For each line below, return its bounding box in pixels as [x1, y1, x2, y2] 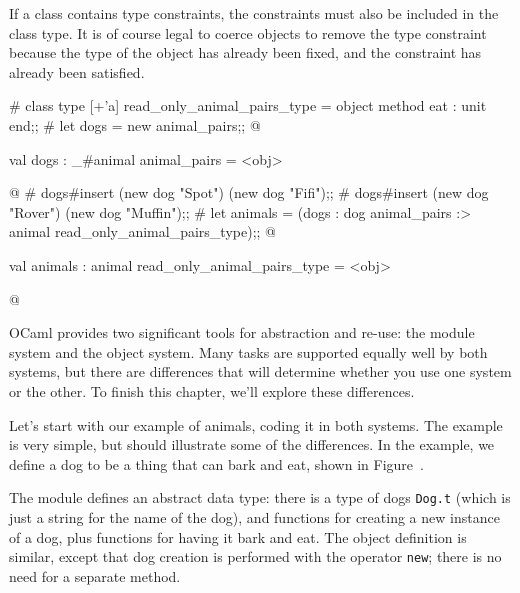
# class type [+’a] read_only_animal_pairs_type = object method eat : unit [9, 95, 487, 116]
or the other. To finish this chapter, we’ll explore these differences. [9, 380, 415, 401]
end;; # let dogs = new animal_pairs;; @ [9, 114, 261, 135]
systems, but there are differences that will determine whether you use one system [9, 361, 512, 382]
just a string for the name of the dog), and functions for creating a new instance [9, 506, 500, 527]
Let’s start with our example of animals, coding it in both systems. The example [9, 414, 503, 435]
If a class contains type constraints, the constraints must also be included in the [9, 3, 499, 23]
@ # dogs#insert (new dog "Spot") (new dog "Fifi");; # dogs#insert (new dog [9, 182, 489, 203]
